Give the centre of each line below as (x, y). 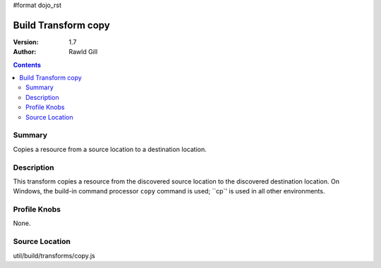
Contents (27, 65)
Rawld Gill (83, 52)
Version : (26, 42)
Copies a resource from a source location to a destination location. (110, 149)
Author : (25, 52)
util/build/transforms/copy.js (54, 255)
